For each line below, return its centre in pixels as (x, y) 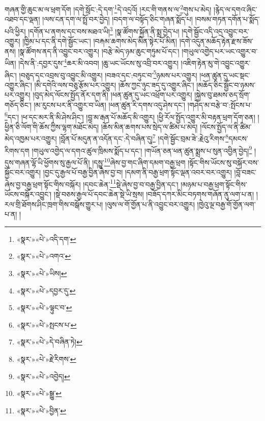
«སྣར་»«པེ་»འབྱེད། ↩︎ (43, 376)
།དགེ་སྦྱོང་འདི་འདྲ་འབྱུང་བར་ (215, 31)
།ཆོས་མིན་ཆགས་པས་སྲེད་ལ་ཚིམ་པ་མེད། (149, 126)
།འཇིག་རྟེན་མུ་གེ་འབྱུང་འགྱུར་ (216, 63)
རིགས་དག (17, 150)
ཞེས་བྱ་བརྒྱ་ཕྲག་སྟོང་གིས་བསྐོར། (43, 184)
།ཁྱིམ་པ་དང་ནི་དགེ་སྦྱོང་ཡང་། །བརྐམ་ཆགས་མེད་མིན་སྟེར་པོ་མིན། (100, 41)
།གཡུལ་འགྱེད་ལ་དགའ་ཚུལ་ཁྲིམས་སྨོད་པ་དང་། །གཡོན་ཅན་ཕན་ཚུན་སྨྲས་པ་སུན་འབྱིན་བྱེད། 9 (142, 150)
